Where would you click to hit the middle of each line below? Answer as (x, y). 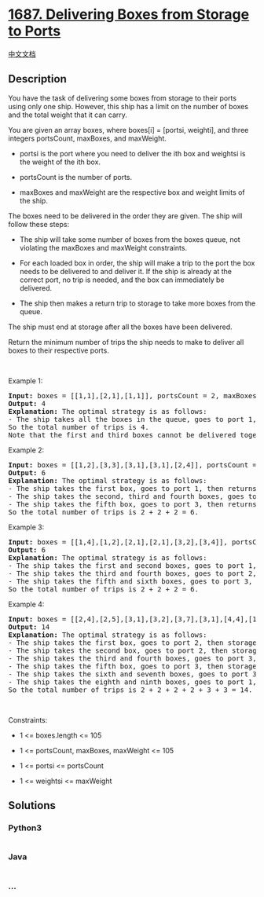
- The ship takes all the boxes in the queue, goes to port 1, (132, 419)
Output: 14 (29, 627)
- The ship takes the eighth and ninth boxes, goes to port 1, (132, 682)
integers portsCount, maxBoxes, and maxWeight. (88, 138)
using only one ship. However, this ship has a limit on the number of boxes (128, 106)
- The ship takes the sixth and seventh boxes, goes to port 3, (135, 674)
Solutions (32, 805)
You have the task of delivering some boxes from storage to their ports (123, 98)
